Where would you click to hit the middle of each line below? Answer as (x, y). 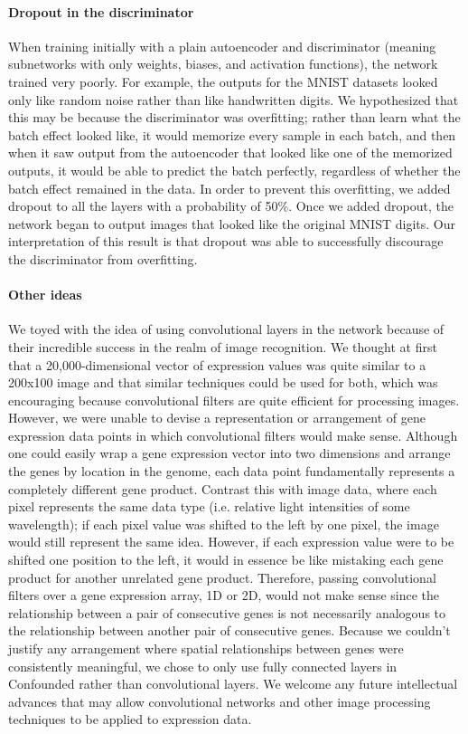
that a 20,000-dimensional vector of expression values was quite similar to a (217, 364)
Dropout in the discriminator (101, 11)
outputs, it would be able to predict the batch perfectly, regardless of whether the (234, 170)
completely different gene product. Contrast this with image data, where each (223, 488)
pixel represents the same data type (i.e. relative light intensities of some (209, 506)
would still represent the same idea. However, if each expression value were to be (231, 542)
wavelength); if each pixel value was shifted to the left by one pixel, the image (224, 524)
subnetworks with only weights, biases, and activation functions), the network (223, 64)
